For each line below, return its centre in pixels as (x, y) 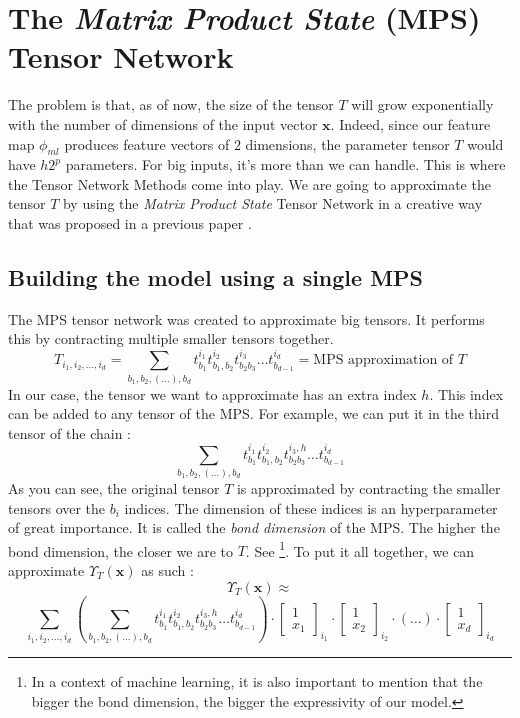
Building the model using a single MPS (216, 277)
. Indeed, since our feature (410, 123)
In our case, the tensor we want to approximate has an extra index (212, 393)
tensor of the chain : (70, 432)
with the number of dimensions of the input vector (163, 123)
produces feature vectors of (147, 143)
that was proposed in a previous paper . (130, 223)
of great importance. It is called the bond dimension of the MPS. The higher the (254, 527)
